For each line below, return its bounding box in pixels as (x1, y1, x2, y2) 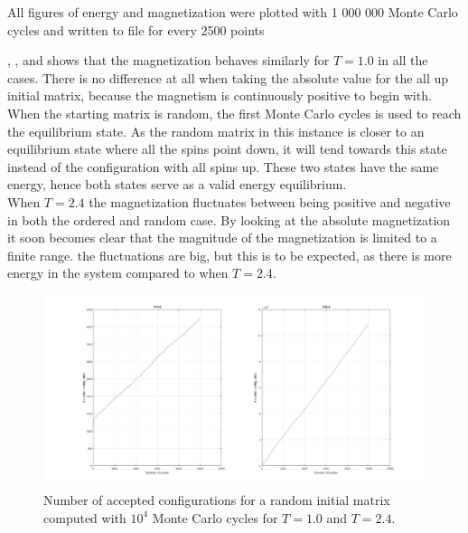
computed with (43, 508, 126, 527)
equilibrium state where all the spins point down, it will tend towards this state (7, 139, 447, 158)
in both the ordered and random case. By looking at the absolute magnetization (7, 210, 451, 229)
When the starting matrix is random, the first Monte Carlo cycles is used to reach (7, 103, 462, 122)
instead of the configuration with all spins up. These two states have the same (7, 157, 439, 176)
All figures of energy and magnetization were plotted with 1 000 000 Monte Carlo (7, 3, 458, 21)
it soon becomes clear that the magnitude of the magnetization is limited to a (7, 228, 437, 247)
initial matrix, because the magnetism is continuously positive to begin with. (7, 86, 432, 105)
